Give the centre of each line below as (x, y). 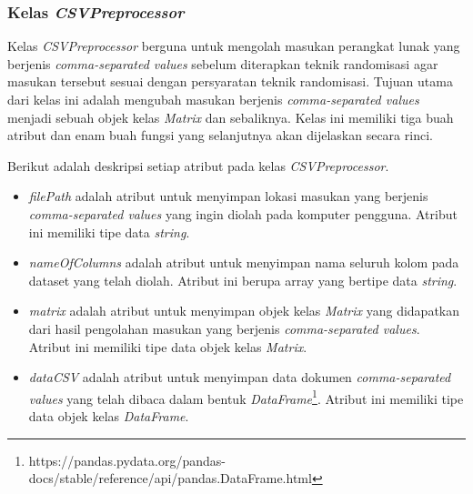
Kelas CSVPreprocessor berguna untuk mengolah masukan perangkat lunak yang (234, 46)
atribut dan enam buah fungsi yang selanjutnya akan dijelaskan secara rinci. (220, 135)
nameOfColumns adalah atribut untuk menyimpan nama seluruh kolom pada (244, 262)
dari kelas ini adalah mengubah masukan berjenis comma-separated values (213, 99)
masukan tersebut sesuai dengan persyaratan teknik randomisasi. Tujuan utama (230, 81)
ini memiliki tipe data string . (109, 232)
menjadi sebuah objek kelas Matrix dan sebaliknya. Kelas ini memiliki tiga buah (231, 117)
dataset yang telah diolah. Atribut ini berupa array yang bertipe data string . (243, 280)
